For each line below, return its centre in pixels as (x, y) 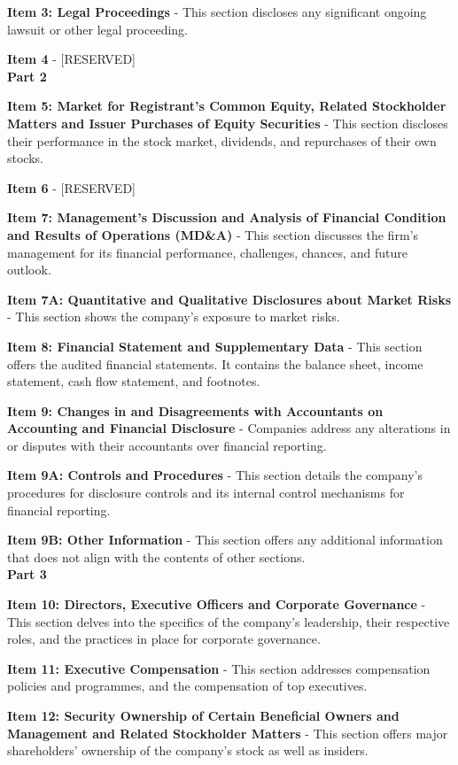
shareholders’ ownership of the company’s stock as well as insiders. (188, 750)
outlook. (29, 270)
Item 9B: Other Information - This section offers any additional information (225, 540)
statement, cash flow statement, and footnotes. (134, 381)
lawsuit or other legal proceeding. (97, 29)
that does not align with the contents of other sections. (156, 556)
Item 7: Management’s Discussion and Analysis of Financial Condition (227, 217)
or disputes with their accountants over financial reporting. (167, 445)
